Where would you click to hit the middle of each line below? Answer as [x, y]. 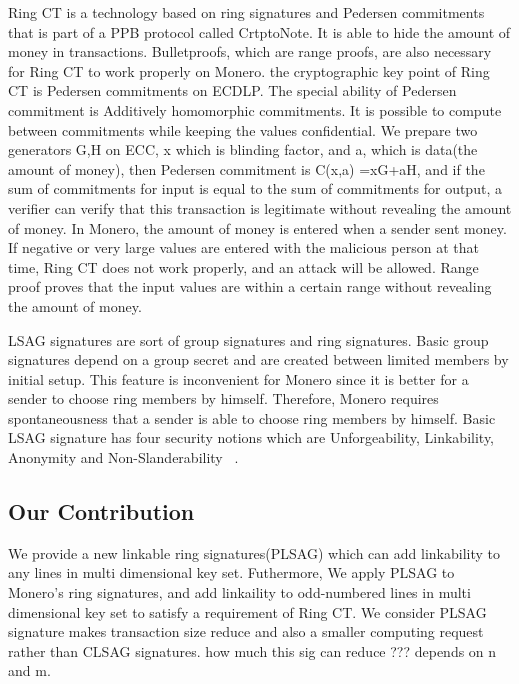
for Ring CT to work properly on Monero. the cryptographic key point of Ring [249, 70]
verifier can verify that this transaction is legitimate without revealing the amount [260, 207]
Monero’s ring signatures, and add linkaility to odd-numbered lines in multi [239, 592]
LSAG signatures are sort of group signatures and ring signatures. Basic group [248, 339]
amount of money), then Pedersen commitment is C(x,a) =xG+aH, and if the [246, 168]
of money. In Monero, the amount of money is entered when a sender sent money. [257, 227]
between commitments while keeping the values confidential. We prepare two [243, 129]
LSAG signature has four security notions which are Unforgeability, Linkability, [251, 437]
